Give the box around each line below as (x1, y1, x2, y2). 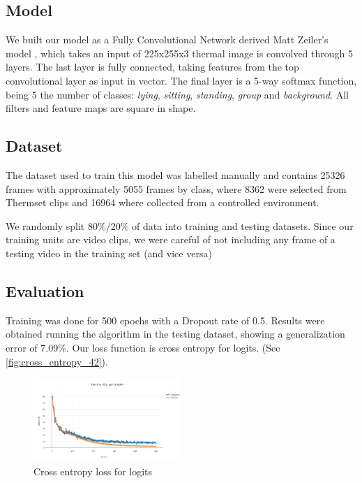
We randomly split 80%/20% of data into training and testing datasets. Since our (6, 218, 354, 233)
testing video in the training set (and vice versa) (6, 245, 212, 260)
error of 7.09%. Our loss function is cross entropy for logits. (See (6, 340, 280, 354)
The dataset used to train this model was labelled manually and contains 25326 (6, 167, 345, 182)
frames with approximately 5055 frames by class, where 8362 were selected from (6, 181, 347, 196)
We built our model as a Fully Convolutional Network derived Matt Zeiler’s (6, 32, 329, 47)
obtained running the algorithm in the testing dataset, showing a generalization (6, 326, 345, 341)
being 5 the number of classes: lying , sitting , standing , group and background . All (6, 87, 349, 101)
